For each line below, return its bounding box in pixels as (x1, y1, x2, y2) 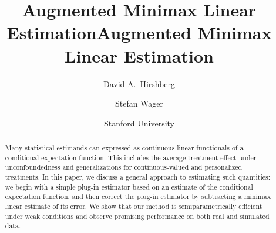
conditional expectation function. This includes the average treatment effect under (5, 152, 257, 162)
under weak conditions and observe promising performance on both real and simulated (5, 211, 270, 221)
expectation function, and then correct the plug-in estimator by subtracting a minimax (5, 191, 271, 201)
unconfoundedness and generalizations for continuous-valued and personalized (5, 162, 243, 172)
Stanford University (104, 117, 174, 129)
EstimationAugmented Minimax (6, 20, 272, 44)
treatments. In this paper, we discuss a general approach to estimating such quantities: (5, 172, 270, 182)
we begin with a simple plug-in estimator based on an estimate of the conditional (5, 181, 253, 191)
